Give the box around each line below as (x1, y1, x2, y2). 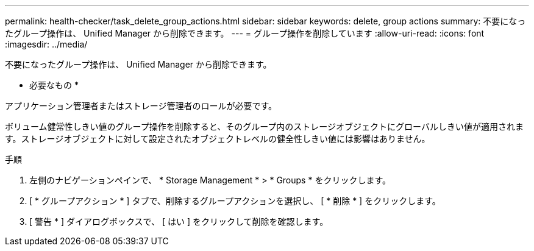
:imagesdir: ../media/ (5, 39, 88, 49)
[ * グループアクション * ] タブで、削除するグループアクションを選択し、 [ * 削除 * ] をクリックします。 (29, 196, 441, 206)
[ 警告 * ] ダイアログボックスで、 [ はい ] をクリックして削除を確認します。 (29, 216, 329, 227)
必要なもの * (29, 80, 79, 90)
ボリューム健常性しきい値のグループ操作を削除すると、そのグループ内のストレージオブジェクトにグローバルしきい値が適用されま (5, 121, 524, 132)
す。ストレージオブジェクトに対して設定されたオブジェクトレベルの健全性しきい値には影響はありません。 (5, 133, 430, 144)
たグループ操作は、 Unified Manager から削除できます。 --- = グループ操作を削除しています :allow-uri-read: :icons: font (5, 28, 485, 38)
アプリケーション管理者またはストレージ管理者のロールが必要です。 (5, 101, 277, 111)
